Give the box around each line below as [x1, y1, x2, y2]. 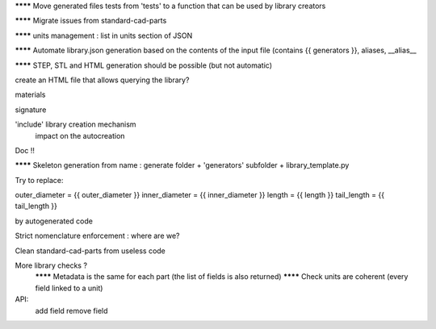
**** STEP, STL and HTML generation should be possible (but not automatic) [15, 60, 273, 70]
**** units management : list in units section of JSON [15, 31, 193, 40]
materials [15, 90, 46, 100]
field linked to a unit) [35, 283, 103, 293]
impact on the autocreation [35, 131, 125, 140]
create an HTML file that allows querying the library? [15, 75, 190, 85]
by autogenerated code [15, 216, 93, 226]
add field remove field [35, 306, 108, 315]
